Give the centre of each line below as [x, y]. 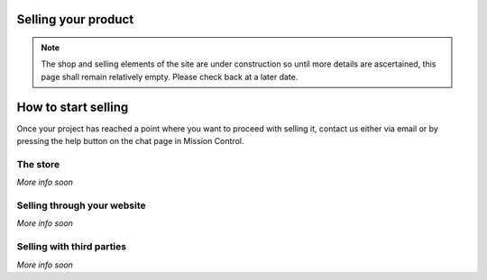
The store [38, 164]
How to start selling [73, 107]
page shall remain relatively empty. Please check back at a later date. [170, 77]
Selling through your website [81, 205]
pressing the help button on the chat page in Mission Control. [130, 141]
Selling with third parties [71, 247]
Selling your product [75, 19]
